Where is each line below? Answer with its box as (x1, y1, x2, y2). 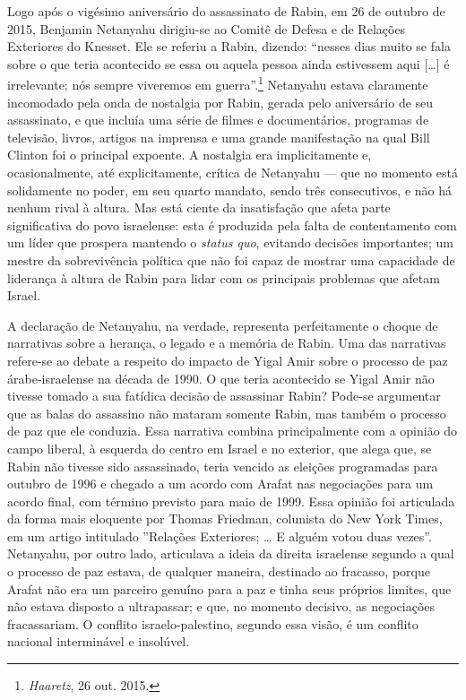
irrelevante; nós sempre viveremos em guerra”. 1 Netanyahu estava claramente (7, 73, 428, 94)
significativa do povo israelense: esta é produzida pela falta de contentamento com (7, 215, 457, 234)
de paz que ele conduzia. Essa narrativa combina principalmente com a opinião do (7, 421, 458, 440)
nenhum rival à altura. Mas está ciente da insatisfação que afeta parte (7, 198, 391, 217)
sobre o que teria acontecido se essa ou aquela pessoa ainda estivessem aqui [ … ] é (7, 54, 450, 73)
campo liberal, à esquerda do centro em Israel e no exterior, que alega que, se (7, 438, 432, 457)
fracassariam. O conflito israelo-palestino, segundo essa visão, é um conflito (7, 614, 419, 633)
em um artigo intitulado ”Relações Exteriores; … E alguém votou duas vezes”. (7, 526, 432, 545)
